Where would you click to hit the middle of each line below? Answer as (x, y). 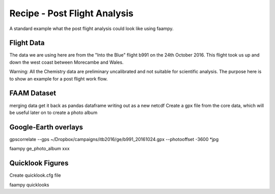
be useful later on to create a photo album (53, 113)
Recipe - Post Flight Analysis (72, 13)
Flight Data (27, 43)
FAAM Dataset (33, 93)
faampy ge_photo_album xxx (39, 149)
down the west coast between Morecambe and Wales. (66, 62)
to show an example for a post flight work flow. (59, 78)
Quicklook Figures (39, 163)
